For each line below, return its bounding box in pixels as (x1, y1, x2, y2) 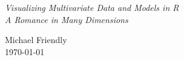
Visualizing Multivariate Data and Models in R (5, 1, 179, 13)
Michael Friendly (5, 33, 67, 46)
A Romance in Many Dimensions (5, 13, 128, 25)
